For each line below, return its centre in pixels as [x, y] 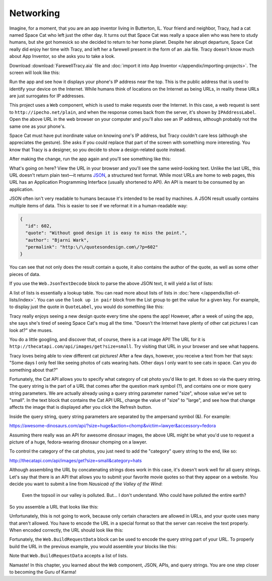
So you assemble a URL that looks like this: [54, 506]
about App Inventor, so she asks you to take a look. [62, 56]
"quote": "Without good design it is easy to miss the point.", [106, 233]
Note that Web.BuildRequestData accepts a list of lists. [69, 556]
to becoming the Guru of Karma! [43, 572]
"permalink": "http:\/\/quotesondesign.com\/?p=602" [92, 247]
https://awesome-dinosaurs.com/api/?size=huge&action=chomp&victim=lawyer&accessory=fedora [113, 426]
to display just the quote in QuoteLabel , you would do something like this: [86, 307]
